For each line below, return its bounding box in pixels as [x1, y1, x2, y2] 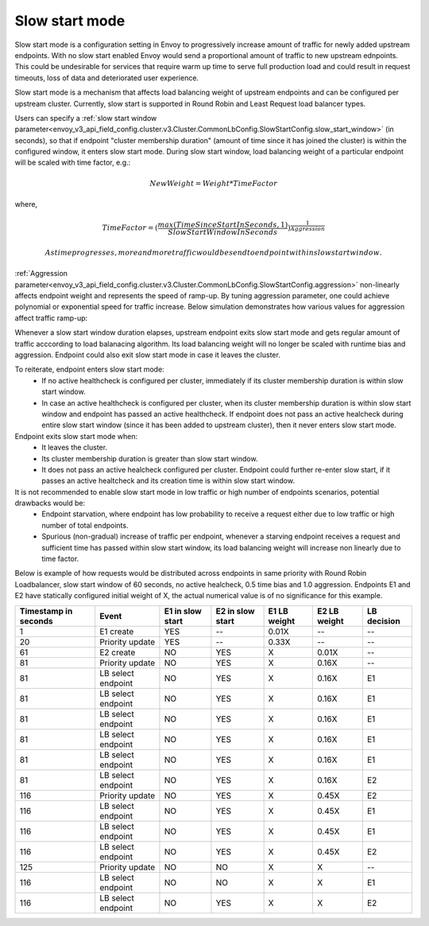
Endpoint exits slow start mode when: [14, 431, 138, 441]
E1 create [99, 625, 134, 636]
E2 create [99, 647, 136, 658]
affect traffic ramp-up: [14, 313, 88, 322]
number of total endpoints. [41, 520, 129, 530]
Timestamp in [19, 605, 73, 617]
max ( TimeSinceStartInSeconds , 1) [157, 220, 288, 230]
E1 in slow [164, 605, 202, 617]
